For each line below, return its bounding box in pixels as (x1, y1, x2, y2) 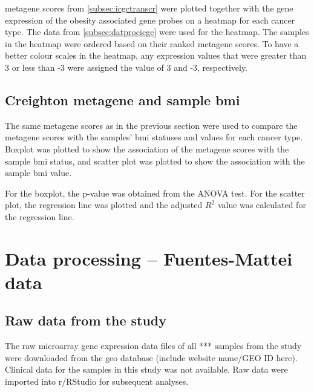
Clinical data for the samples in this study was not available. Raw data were (5, 363, 288, 376)
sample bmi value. (5, 166, 72, 179)
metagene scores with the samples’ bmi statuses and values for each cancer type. (5, 131, 303, 143)
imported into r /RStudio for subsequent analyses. (5, 375, 189, 388)
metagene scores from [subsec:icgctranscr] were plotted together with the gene (5, 2, 293, 14)
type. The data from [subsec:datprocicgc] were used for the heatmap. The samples (5, 25, 309, 38)
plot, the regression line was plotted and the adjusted (5, 198, 203, 211)
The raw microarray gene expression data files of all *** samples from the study (5, 339, 302, 352)
